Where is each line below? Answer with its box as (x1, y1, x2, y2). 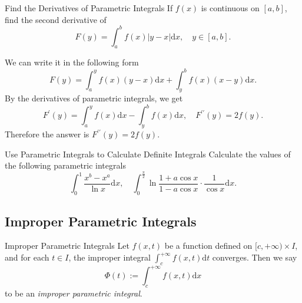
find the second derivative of (5, 13, 107, 25)
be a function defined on (164, 239, 253, 252)
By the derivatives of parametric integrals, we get (5, 92, 183, 104)
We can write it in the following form (5, 56, 139, 68)
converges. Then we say (212, 251, 297, 263)
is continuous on (201, 2, 260, 14)
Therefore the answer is (5, 128, 89, 140)
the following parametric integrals (5, 159, 126, 172)
